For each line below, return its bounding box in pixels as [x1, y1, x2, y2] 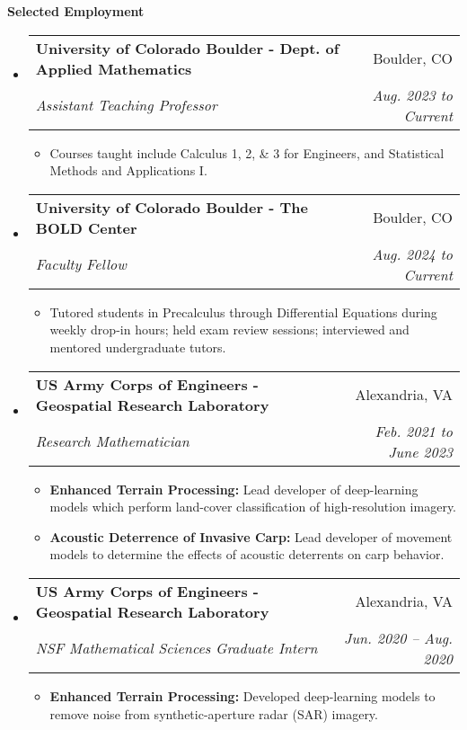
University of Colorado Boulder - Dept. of [35, 37, 339, 58]
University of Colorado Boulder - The [35, 196, 308, 218]
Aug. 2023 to [372, 84, 453, 105]
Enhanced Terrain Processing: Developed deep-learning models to [49, 686, 436, 705]
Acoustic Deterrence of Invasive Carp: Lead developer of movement [49, 527, 453, 546]
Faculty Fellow [35, 254, 127, 275]
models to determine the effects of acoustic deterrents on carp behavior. [49, 545, 445, 564]
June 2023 [388, 441, 453, 462]
